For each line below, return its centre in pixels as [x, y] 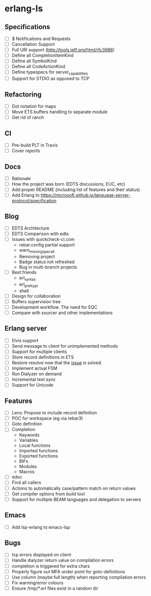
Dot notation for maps [34, 106]
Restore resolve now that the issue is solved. [57, 363]
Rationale [21, 178]
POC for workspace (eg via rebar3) [47, 418]
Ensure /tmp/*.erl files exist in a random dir [55, 588]
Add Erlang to [26, 195]
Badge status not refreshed [47, 262]
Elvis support [25, 340]
